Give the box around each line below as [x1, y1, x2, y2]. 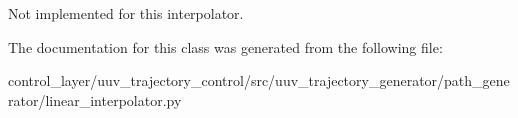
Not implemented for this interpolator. [8, 3, 244, 23]
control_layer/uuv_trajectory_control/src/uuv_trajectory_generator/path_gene [8, 70, 510, 91]
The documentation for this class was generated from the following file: [8, 36, 443, 57]
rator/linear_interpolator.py [8, 89, 182, 110]
